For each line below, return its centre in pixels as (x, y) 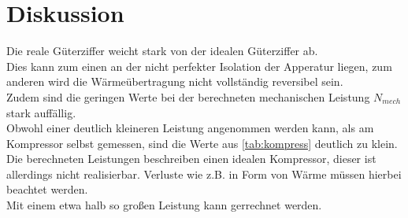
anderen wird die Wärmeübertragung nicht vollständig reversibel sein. (175, 81)
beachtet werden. (47, 189)
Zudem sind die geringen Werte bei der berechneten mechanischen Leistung (188, 96)
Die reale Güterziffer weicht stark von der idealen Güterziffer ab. (162, 51)
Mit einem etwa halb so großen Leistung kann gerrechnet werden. (164, 205)
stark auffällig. (41, 112)
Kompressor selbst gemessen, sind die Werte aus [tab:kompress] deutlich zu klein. (202, 143)
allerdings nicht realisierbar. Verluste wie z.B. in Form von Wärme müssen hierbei (204, 174)
